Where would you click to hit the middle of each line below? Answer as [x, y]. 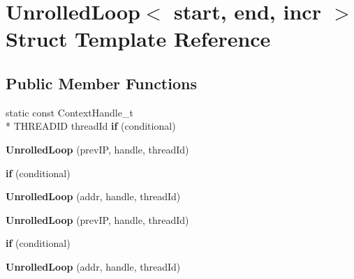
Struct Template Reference [138, 39]
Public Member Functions [101, 83]
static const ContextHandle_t [69, 112]
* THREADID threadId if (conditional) [91, 126]
